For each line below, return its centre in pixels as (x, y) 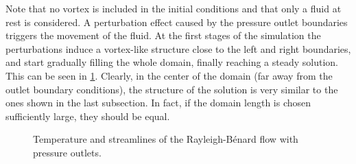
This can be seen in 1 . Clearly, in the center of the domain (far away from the (169, 75)
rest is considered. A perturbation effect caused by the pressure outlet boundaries (177, 22)
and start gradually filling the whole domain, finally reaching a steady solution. (172, 62)
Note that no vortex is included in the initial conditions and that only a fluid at (174, 8)
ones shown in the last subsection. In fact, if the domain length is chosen (158, 103)
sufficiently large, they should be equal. (88, 116)
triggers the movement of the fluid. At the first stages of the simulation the (163, 35)
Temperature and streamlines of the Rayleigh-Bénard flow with (166, 139)
